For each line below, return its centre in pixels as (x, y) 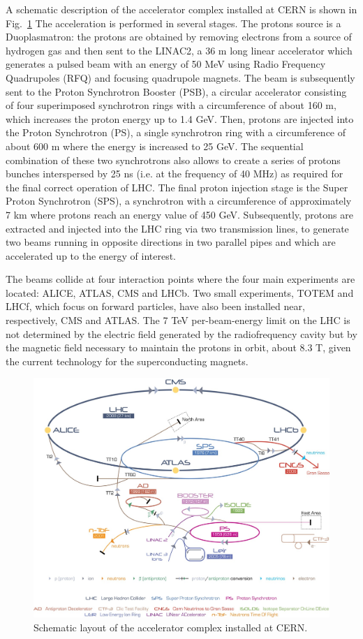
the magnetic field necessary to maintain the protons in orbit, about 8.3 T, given (178, 347)
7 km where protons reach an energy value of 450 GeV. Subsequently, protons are (179, 214)
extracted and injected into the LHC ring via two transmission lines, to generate (177, 228)
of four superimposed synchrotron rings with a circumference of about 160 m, (171, 105)
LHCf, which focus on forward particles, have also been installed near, (155, 306)
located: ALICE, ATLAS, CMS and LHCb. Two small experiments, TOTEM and (180, 292)
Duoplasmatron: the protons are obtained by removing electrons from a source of (179, 37)
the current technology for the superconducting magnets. (127, 361)
